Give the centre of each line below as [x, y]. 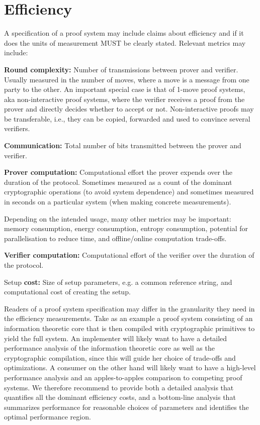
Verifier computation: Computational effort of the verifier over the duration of [129, 255]
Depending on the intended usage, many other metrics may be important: [118, 218]
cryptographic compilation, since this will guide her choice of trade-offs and [120, 357]
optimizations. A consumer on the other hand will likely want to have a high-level [130, 367]
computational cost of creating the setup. [67, 292]
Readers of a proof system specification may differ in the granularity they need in [129, 308]
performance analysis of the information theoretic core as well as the [109, 348]
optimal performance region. [48, 417]
